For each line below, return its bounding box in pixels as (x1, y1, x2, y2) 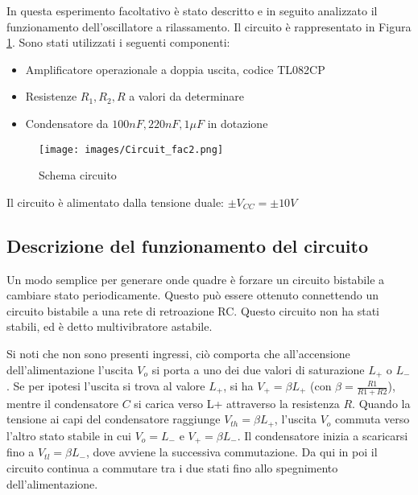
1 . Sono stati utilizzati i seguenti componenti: (6, 34, 230, 51)
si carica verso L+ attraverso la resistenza (134, 394, 340, 411)
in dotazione (207, 114, 268, 131)
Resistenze (25, 88, 77, 105)
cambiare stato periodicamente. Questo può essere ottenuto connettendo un (6, 287, 379, 303)
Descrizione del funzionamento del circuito (6, 233, 368, 258)
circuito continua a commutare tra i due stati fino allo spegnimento (6, 459, 338, 476)
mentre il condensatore (6, 394, 118, 411)
